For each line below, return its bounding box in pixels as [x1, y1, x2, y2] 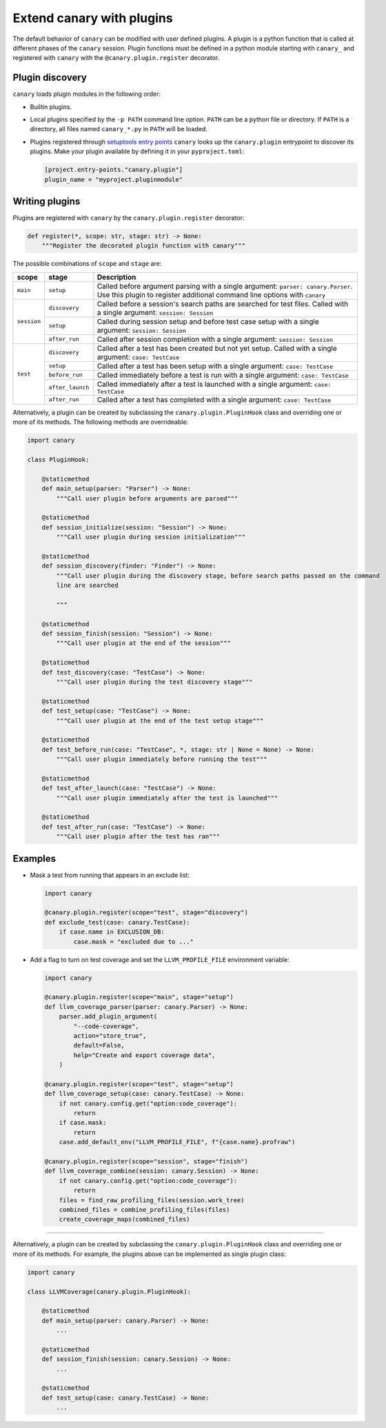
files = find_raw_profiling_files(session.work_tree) [59, 1196, 245, 1204]
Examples [12, 853, 57, 865]
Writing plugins [12, 195, 81, 207]
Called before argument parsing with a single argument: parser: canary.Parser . [96, 281, 353, 291]
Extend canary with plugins [12, 10, 173, 26]
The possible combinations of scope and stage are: [12, 260, 162, 268]
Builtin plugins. [30, 102, 72, 110]
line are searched [56, 581, 119, 590]
